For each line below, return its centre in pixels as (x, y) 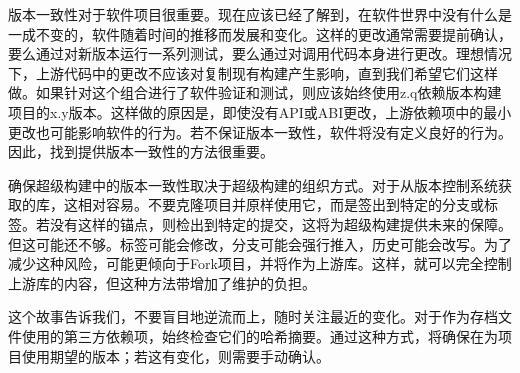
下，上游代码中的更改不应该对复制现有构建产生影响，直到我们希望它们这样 (253, 72)
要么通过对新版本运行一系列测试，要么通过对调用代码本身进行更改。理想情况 (260, 53)
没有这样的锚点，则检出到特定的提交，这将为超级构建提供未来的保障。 (280, 223)
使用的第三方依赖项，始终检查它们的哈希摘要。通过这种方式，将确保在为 (259, 335)
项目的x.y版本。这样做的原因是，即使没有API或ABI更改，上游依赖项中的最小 (260, 111)
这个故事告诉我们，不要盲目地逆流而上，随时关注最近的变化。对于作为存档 (253, 316)
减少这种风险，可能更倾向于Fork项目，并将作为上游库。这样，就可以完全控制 (260, 263)
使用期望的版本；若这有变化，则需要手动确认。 (175, 355)
